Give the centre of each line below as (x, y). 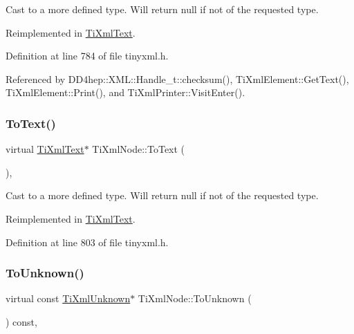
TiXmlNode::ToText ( (139, 149)
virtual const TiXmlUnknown (68, 298)
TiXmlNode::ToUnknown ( (195, 298)
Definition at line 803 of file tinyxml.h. (87, 242)
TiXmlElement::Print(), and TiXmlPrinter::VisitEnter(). (125, 92)
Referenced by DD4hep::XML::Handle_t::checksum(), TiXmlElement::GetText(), (177, 78)
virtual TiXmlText (45, 149)
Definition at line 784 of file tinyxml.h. (87, 56)
